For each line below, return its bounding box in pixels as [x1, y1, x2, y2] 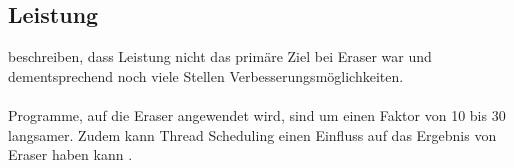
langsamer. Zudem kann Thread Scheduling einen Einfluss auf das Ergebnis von [8, 124, 497, 145]
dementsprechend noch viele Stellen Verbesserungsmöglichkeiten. [8, 65, 404, 86]
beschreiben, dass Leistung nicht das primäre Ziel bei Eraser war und [8, 46, 432, 67]
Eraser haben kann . [8, 144, 133, 165]
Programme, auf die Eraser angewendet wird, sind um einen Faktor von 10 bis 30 [8, 104, 506, 125]
